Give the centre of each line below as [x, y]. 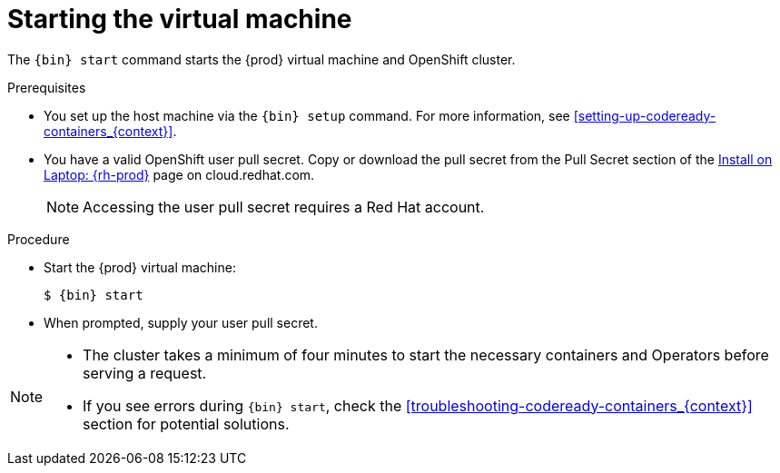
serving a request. [145, 373]
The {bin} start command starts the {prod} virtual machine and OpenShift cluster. [262, 59]
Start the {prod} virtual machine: [140, 267]
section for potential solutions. [186, 424]
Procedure [39, 239]
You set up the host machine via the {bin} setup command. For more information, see [307, 115]
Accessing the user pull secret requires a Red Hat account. [284, 207]
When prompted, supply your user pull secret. [181, 322]
